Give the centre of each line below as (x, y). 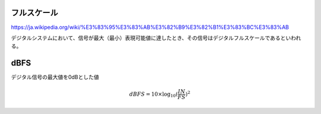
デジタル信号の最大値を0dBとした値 (55, 77)
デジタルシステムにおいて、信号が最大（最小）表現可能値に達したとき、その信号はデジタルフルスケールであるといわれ (156, 38)
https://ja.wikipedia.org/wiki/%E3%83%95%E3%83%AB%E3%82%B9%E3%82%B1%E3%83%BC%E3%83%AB (150, 27)
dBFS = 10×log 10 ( (154, 95)
